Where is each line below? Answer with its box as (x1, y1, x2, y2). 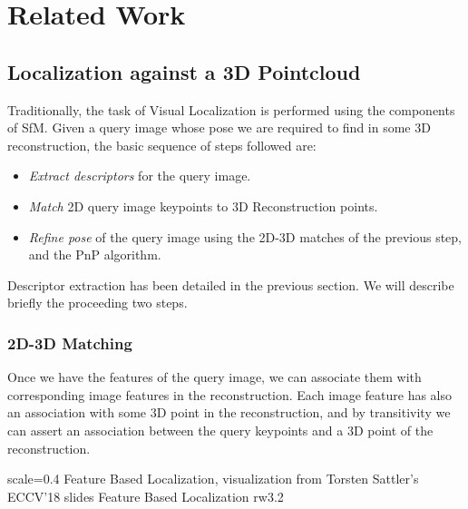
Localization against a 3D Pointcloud (7, 57, 361, 85)
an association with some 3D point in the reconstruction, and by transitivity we (7, 403, 451, 422)
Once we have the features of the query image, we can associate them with (7, 367, 422, 387)
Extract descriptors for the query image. (28, 166, 251, 185)
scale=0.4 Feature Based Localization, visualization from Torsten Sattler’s (7, 469, 419, 488)
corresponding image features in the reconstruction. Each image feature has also (7, 385, 453, 404)
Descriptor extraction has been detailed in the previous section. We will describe (7, 275, 454, 294)
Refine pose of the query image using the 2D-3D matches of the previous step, (28, 227, 462, 246)
